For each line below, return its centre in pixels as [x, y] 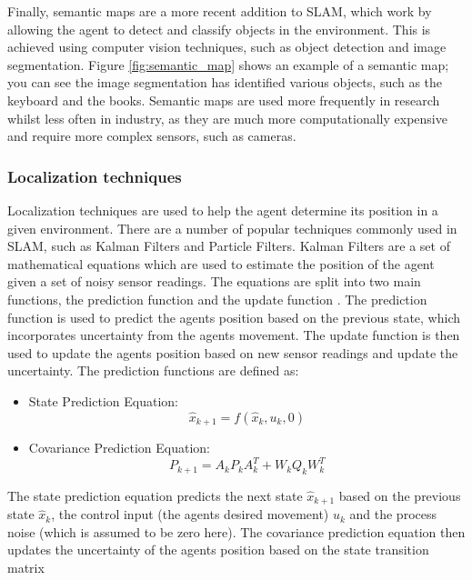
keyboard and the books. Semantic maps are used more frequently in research [224, 100]
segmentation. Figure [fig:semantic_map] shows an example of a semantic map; [228, 64]
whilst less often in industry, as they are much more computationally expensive [227, 118]
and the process [393, 514]
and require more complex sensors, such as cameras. [152, 136]
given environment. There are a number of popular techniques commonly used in [232, 228]
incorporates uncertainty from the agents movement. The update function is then [234, 335]
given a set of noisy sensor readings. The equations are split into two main [214, 281]
